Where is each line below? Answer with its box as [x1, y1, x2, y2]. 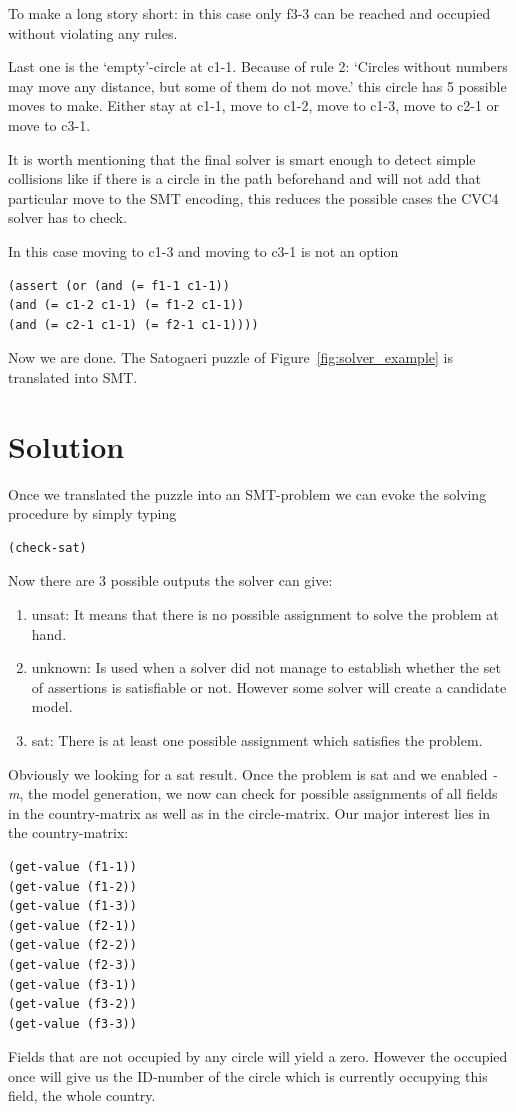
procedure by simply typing [8, 503, 177, 524]
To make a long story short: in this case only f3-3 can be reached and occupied [8, 3, 491, 23]
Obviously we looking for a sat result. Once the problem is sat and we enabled [8, 763, 488, 784]
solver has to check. [8, 207, 127, 228]
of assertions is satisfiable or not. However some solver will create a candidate [31, 676, 507, 697]
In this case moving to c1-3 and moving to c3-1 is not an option [8, 240, 399, 261]
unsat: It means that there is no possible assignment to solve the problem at [31, 604, 499, 624]
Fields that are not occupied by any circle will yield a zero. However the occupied [8, 1046, 508, 1067]
